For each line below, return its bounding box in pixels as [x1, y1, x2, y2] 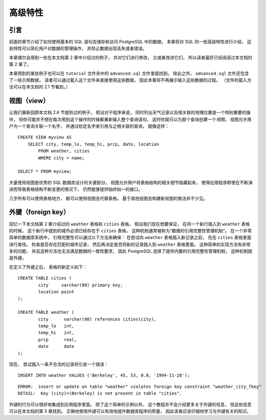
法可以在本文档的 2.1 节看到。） [9, 84, 70, 90]
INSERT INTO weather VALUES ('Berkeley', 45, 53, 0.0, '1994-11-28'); [18, 373, 190, 378]
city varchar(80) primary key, [38, 282, 123, 288]
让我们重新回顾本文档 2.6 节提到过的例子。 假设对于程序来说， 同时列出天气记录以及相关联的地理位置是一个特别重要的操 [9, 110, 251, 116]
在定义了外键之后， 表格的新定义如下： [9, 264, 87, 270]
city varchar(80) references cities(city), [38, 316, 157, 322]
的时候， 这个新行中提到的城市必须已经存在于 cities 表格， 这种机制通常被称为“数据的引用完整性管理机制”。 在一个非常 [9, 227, 252, 234]
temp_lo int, [38, 323, 75, 329]
